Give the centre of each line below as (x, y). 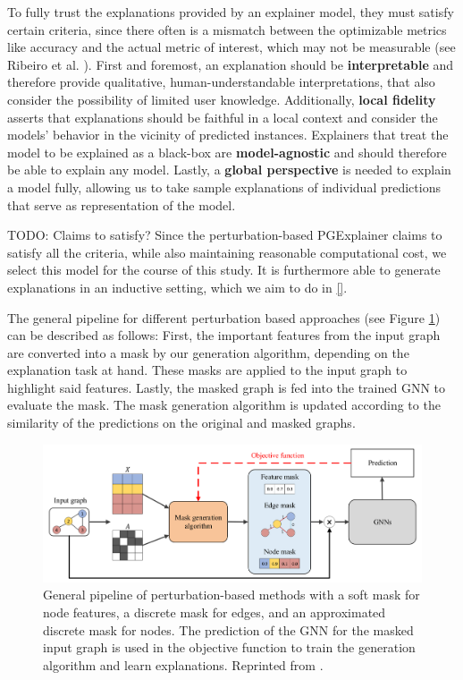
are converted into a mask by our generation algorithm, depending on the (208, 352)
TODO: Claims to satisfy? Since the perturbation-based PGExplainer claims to (225, 235)
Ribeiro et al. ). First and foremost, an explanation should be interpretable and (231, 64)
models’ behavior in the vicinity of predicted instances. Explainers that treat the (228, 135)
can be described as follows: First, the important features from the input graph (224, 335)
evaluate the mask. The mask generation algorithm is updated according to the (224, 405)
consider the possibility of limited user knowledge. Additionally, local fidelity (222, 99)
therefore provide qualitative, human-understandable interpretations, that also (221, 82)
